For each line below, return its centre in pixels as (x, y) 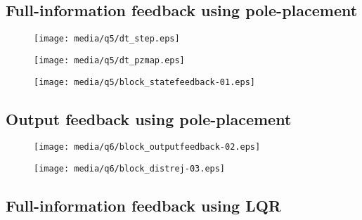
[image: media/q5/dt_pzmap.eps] (109, 60)
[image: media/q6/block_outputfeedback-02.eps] (147, 147)
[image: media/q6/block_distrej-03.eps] (130, 169)
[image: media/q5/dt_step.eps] (107, 39)
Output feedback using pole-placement (149, 118)
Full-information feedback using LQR (143, 206)
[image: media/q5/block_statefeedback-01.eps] (144, 82)
